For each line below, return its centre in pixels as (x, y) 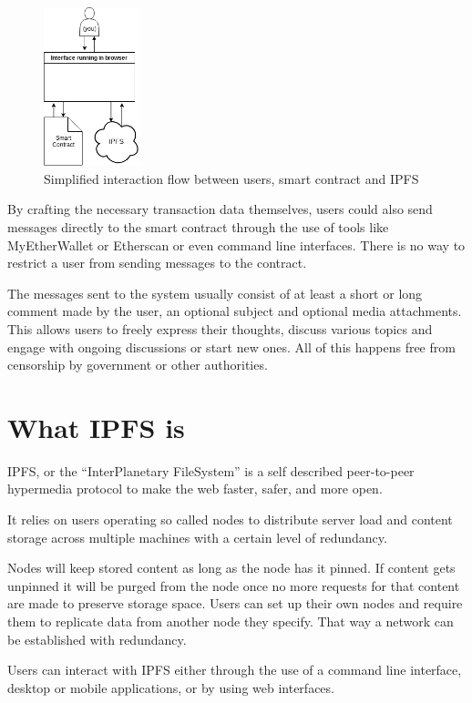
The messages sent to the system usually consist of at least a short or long (215, 293)
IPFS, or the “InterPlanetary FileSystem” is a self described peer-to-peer (211, 470)
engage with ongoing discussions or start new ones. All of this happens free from (231, 346)
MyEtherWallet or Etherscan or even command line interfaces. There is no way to (236, 245)
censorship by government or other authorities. (138, 365)
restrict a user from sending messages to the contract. (157, 263)
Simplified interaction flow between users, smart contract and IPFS (231, 178)
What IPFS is (96, 427)
